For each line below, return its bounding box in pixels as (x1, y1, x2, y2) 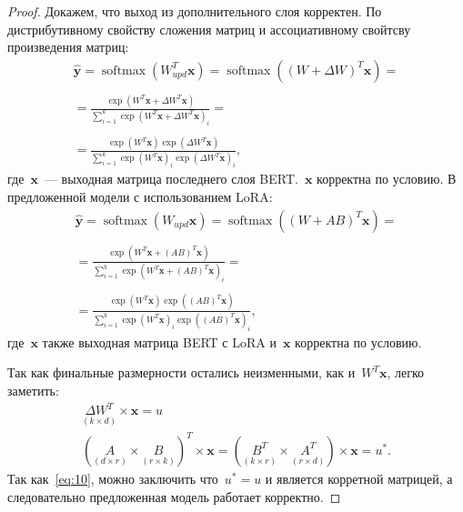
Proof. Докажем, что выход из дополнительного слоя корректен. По (7, 2, 382, 20)
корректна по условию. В (317, 169, 457, 188)
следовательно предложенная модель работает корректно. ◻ (7, 487, 341, 506)
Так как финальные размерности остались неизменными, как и (7, 363, 356, 382)
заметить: (7, 381, 59, 400)
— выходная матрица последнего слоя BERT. (44, 169, 298, 188)
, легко (387, 363, 425, 382)
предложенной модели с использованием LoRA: (7, 186, 273, 206)
